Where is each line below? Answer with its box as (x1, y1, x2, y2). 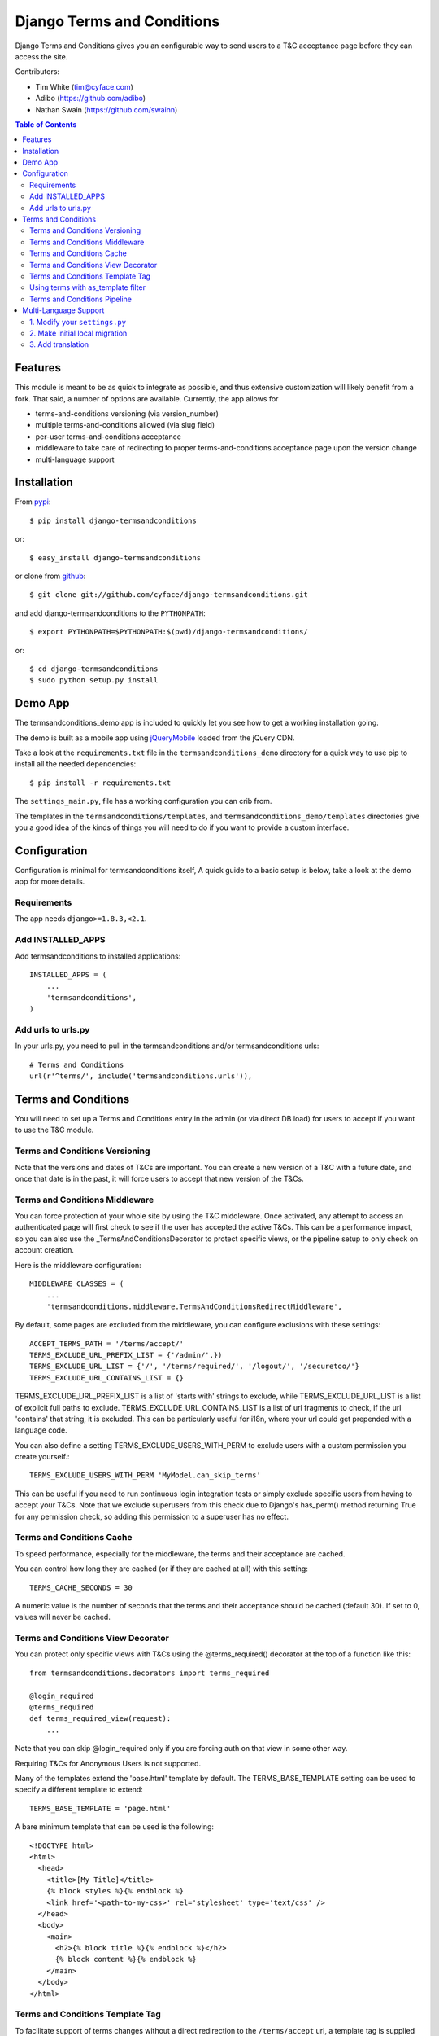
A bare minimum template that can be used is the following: (15, 1822, 215, 1832)
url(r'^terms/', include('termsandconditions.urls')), (29, 1072, 253, 1081)
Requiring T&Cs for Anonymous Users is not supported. (15, 1758, 202, 1768)
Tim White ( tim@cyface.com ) (35, 81, 134, 91)
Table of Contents (15, 119, 77, 129)
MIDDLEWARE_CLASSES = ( (29, 1279, 124, 1288)
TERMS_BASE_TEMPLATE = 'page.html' (29, 1804, 172, 1813)
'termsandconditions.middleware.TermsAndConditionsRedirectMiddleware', (46, 1301, 343, 1311)
